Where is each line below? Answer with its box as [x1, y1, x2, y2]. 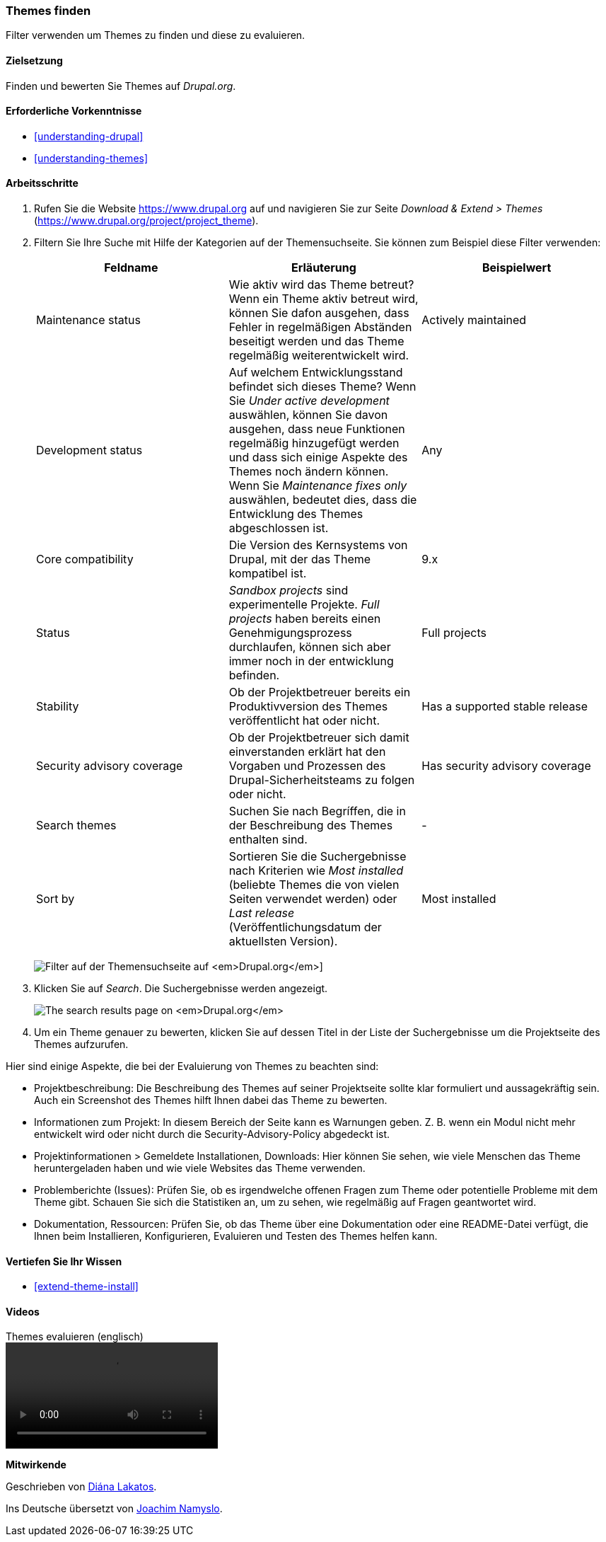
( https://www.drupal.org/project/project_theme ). [34, 214, 259, 227]
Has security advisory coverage [421, 759, 591, 773]
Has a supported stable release [421, 699, 588, 714]
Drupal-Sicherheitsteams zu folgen [228, 773, 415, 788]
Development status [36, 443, 143, 458]
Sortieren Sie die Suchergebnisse [228, 849, 407, 864]
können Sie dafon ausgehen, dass [228, 306, 409, 321]
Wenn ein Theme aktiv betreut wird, [228, 292, 419, 306]
